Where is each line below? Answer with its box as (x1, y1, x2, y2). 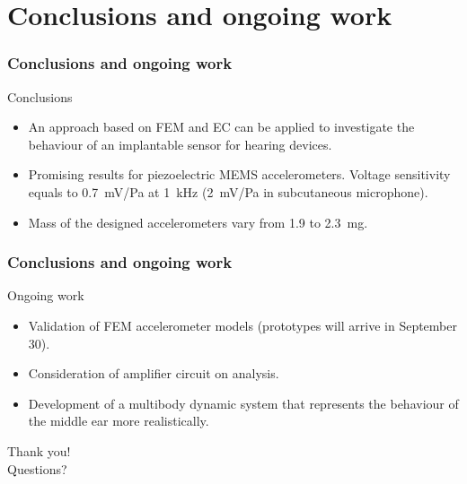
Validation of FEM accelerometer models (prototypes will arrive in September (28, 315, 457, 334)
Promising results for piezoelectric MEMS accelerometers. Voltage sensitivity (28, 165, 451, 184)
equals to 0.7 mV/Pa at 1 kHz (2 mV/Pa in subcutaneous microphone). (28, 182, 428, 201)
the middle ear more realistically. (28, 411, 209, 430)
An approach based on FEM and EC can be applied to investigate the (28, 117, 415, 136)
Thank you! (7, 441, 71, 460)
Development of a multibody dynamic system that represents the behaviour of (28, 393, 459, 412)
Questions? (7, 459, 67, 478)
